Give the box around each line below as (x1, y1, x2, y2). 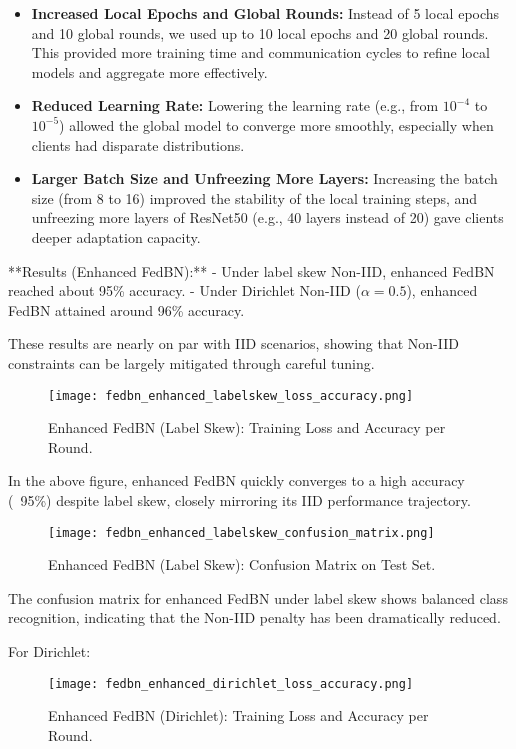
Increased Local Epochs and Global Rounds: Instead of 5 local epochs (31, 3, 500, 23)
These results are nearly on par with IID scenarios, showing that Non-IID (8, 333, 459, 354)
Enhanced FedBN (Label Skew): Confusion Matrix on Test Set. (48, 554, 436, 575)
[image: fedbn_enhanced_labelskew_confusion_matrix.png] (48, 525, 435, 540)
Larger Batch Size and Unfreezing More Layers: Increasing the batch (31, 168, 498, 189)
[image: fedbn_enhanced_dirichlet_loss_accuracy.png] (48, 676, 414, 691)
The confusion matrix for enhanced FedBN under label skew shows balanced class (8, 587, 508, 608)
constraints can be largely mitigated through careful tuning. (8, 352, 375, 373)
